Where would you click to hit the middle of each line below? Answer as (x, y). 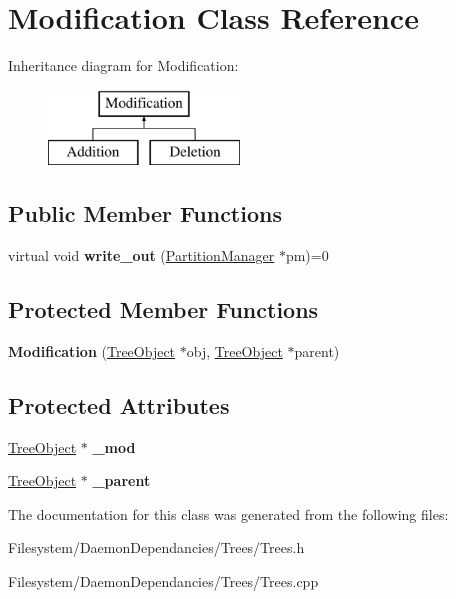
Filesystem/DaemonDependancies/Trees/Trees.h (156, 547)
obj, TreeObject (234, 350)
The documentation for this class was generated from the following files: (228, 513)
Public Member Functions (145, 213)
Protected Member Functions (163, 309)
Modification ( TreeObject (92, 350)
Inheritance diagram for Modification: (123, 65)
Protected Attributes (119, 404)
